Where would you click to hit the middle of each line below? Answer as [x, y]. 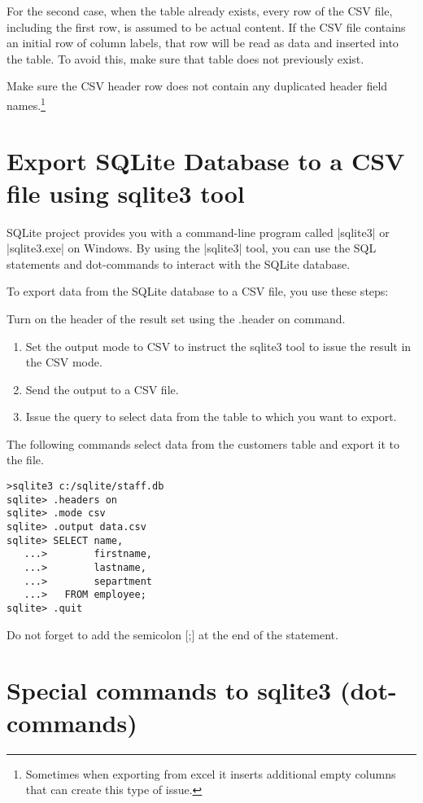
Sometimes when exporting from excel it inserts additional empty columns [211, 773]
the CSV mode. [64, 362]
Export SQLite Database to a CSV [206, 161]
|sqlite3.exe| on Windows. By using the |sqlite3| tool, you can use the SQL [192, 248]
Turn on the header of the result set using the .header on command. [176, 318]
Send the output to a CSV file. [102, 389]
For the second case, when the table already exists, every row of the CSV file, [200, 11]
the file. [25, 460]
